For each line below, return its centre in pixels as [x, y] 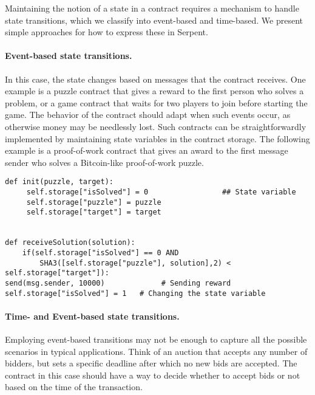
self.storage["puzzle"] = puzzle [94, 202]
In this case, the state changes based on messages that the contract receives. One [155, 79]
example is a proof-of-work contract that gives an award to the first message [147, 150]
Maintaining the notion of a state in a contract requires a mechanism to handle [152, 8]
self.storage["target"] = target [94, 212]
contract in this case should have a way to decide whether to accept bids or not [153, 375]
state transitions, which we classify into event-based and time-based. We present [154, 20]
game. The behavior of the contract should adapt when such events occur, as [148, 115]
